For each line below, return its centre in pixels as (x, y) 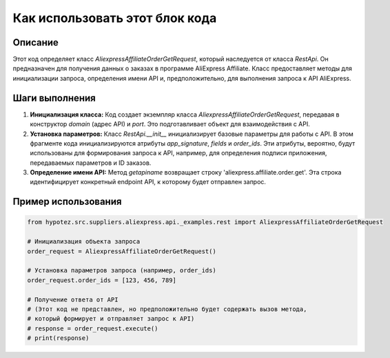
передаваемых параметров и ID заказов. (91, 163)
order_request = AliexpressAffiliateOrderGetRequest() (122, 251)
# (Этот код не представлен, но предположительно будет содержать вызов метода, (167, 309)
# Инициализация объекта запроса (84, 242)
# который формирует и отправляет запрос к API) (111, 319)
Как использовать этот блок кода (115, 18)
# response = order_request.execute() (93, 328)
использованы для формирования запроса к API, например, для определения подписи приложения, (178, 153)
